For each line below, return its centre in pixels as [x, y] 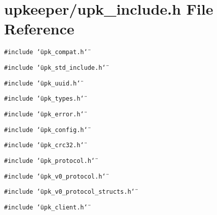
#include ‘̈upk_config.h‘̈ [46, 130]
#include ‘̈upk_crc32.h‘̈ [44, 145]
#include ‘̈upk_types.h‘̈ [44, 99]
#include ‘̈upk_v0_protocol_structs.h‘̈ [69, 192]
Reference [39, 29]
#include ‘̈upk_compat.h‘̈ [46, 52]
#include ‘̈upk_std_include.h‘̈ [55, 68]
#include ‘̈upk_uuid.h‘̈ [42, 83]
